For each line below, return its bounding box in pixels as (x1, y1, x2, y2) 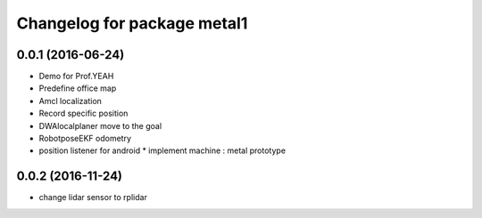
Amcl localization (38, 95, 103, 106)
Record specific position (38, 108, 129, 119)
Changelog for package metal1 (16, 13, 248, 33)
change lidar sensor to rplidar (38, 192, 147, 203)
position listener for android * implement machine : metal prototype (38, 145, 286, 156)
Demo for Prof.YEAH (38, 71, 114, 82)
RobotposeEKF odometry (38, 133, 132, 144)
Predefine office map (38, 83, 117, 93)
